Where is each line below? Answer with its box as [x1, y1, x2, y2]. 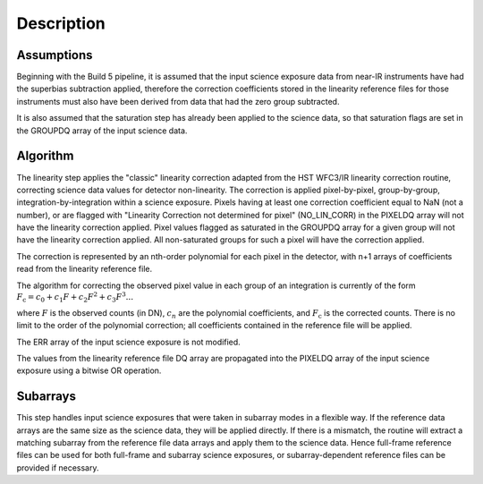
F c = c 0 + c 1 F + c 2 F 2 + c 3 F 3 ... [16, 291, 134, 304]
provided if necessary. [16, 462, 99, 473]
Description [16, 13, 106, 33]
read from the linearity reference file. [16, 264, 153, 275]
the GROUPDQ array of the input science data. [16, 125, 188, 136]
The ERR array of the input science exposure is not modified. [16, 336, 241, 347]
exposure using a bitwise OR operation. [16, 365, 162, 376]
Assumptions [16, 47, 93, 63]
